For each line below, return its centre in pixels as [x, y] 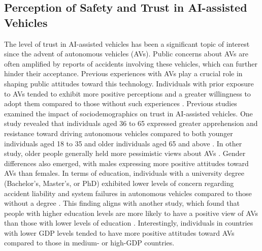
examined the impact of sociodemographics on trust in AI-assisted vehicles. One [128, 113]
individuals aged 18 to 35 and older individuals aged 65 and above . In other [123, 143]
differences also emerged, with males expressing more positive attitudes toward [126, 163]
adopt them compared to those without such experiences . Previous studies [121, 103]
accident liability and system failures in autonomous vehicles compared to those [128, 193]
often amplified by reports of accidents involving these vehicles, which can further [131, 63]
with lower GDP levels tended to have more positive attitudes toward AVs [119, 232]
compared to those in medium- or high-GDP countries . [89, 243]
